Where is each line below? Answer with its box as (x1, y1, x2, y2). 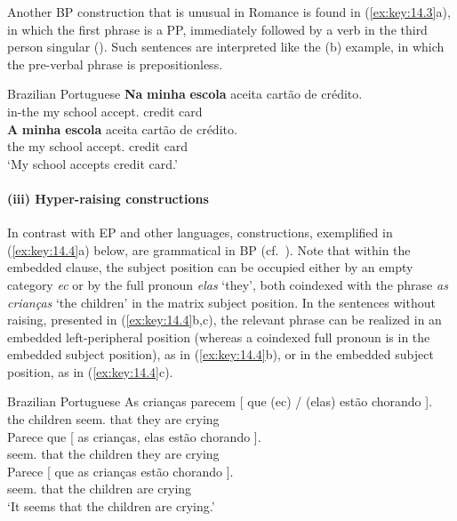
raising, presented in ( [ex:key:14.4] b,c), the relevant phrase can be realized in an (7, 310, 442, 329)
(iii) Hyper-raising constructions (7, 188, 209, 207)
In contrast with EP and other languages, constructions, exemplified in (7, 223, 393, 242)
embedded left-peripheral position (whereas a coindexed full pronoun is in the (7, 327, 430, 346)
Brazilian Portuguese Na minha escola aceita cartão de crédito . (7, 84, 363, 103)
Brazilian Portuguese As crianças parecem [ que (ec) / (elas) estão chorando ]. (7, 392, 433, 411)
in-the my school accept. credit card (7, 101, 203, 120)
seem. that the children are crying (7, 479, 192, 498)
